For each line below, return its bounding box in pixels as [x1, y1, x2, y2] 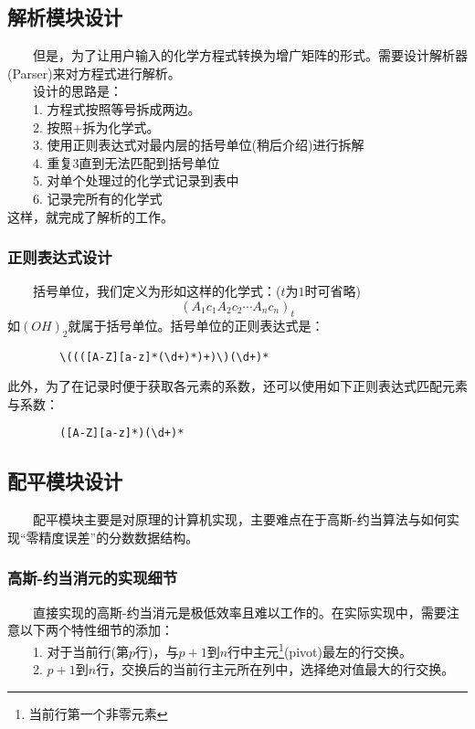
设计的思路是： [32, 81, 122, 100]
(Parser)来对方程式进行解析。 [7, 63, 181, 82]
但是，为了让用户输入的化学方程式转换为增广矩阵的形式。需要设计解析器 [32, 46, 468, 65]
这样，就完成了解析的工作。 [7, 206, 174, 226]
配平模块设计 [7, 467, 122, 495]
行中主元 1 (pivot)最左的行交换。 [227, 639, 412, 660]
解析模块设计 [7, 3, 122, 31]
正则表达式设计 [7, 246, 112, 269]
